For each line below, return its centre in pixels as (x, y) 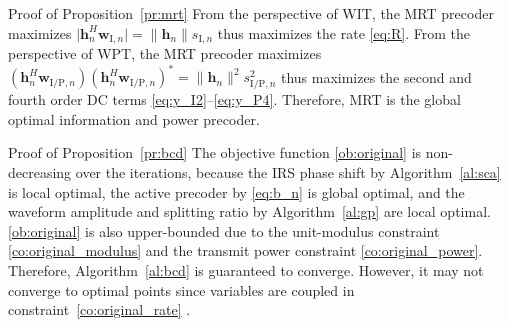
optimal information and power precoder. (134, 118)
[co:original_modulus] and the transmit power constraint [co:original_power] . (245, 250)
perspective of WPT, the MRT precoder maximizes (165, 53)
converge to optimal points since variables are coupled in (181, 289)
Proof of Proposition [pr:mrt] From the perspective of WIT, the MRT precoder (251, 13)
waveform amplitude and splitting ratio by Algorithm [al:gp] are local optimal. (249, 211)
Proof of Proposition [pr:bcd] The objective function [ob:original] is (215, 152)
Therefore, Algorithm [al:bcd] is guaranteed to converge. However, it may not (246, 270)
